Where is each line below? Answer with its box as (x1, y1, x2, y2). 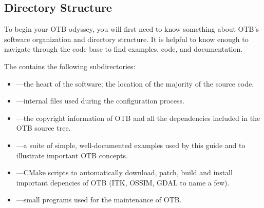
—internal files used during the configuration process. (16, 95, 184, 106)
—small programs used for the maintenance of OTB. (16, 194, 182, 205)
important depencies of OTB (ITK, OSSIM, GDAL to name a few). (16, 177, 230, 188)
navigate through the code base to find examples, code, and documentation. (4, 44, 243, 54)
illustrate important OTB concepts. (16, 150, 128, 160)
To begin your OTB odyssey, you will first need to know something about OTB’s (4, 24, 259, 34)
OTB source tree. (16, 122, 71, 133)
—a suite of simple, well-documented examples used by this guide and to (16, 139, 246, 150)
